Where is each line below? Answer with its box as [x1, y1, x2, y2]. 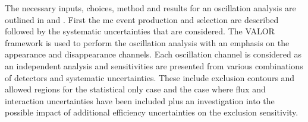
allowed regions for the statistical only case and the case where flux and [5, 83, 266, 95]
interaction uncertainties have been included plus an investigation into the [5, 94, 275, 107]
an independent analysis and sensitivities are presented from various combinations [5, 59, 303, 72]
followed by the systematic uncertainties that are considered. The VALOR [5, 25, 275, 37]
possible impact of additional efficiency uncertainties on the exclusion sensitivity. [5, 106, 298, 118]
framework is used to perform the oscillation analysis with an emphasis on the [5, 36, 290, 49]
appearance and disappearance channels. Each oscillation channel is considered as [5, 48, 301, 60]
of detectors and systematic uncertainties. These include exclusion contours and [5, 71, 295, 84]
